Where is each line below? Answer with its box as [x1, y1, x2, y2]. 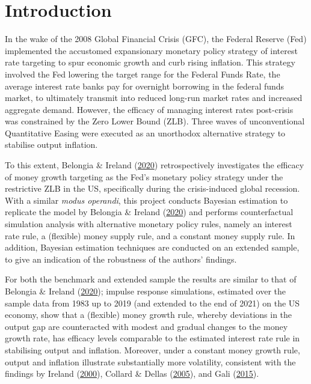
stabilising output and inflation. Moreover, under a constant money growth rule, [5, 343, 300, 356]
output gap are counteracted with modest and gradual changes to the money [5, 320, 288, 332]
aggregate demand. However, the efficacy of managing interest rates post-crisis [5, 103, 294, 115]
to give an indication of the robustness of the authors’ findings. [5, 252, 237, 265]
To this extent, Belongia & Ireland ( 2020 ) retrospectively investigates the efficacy [5, 159, 304, 171]
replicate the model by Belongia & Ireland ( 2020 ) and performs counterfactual [5, 206, 294, 218]
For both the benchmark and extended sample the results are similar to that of [5, 273, 297, 285]
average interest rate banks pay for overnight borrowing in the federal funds [5, 79, 285, 92]
